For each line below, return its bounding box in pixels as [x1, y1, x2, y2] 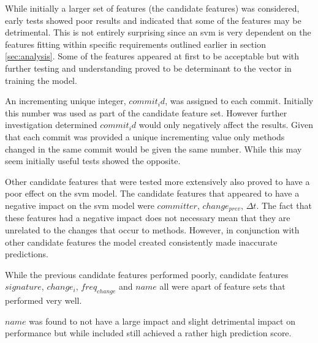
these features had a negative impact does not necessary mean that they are [5, 211, 290, 224]
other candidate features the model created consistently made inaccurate [5, 235, 278, 248]
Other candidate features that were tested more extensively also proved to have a [5, 175, 310, 187]
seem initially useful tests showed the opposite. [5, 154, 181, 167]
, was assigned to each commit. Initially [165, 94, 314, 107]
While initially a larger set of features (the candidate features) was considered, [5, 2, 300, 14]
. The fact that [256, 198, 312, 211]
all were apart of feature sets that [159, 280, 286, 293]
